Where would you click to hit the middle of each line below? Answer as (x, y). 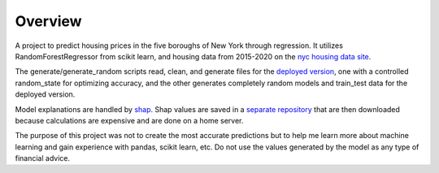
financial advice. (43, 158)
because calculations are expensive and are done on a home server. (129, 120)
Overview (48, 21)
